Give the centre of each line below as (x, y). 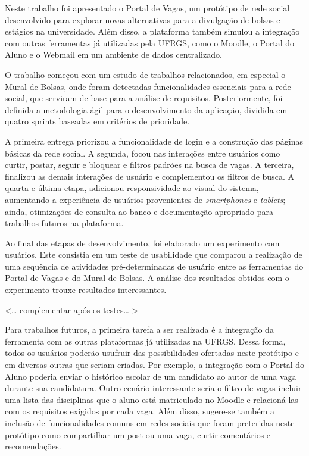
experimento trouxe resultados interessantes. (86, 290)
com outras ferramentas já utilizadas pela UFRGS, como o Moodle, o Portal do (150, 43)
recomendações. (33, 446)
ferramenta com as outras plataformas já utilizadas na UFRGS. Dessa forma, (145, 341)
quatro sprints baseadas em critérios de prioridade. (97, 121)
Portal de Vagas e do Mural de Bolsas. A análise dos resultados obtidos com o (147, 278)
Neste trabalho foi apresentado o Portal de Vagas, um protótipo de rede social (147, 8)
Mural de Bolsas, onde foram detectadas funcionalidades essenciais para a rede (148, 86)
